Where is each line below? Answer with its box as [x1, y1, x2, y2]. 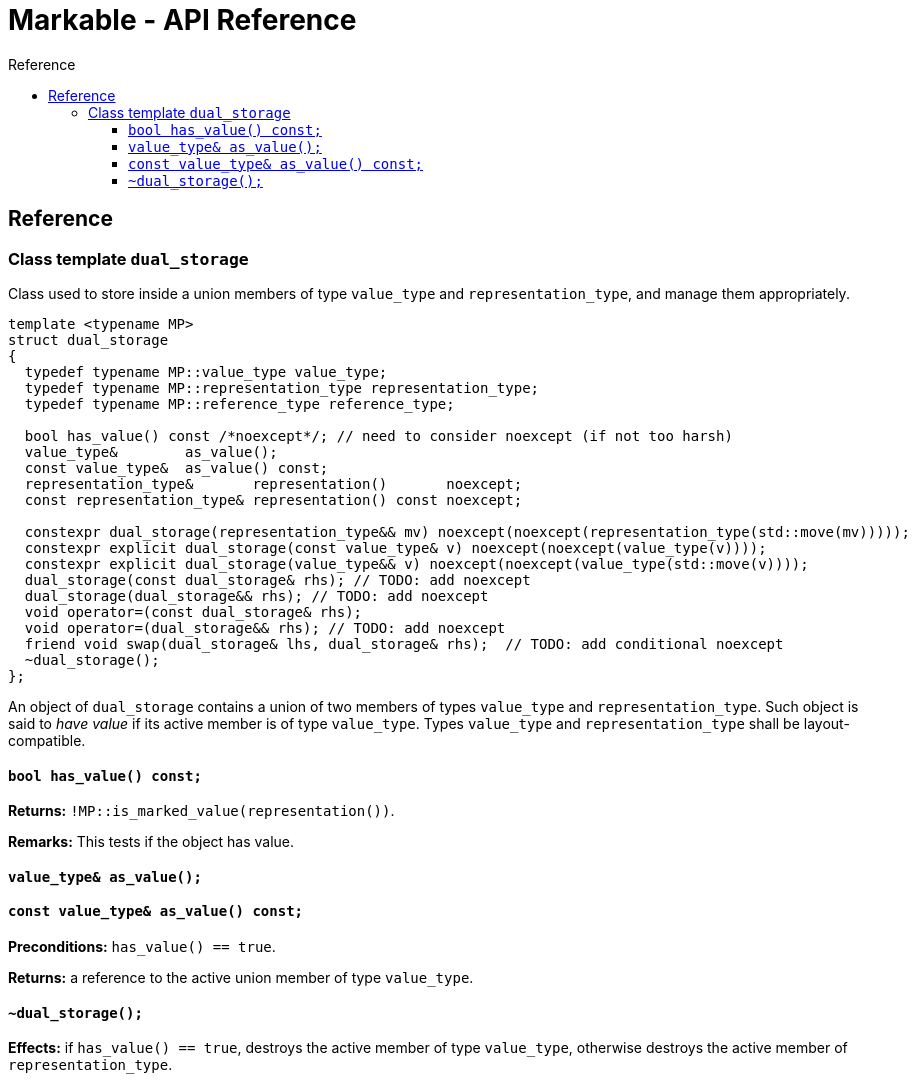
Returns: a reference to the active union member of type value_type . [8, 969, 474, 987]
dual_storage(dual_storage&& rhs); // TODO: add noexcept [24, 587, 489, 604]
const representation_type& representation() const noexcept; [24, 491, 523, 508]
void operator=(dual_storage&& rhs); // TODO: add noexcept [24, 619, 506, 636]
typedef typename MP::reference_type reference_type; [24, 395, 455, 412]
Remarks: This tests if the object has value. [8, 833, 295, 851]
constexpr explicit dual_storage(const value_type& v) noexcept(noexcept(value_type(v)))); [24, 539, 767, 556]
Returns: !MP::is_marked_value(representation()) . [8, 802, 395, 820]
